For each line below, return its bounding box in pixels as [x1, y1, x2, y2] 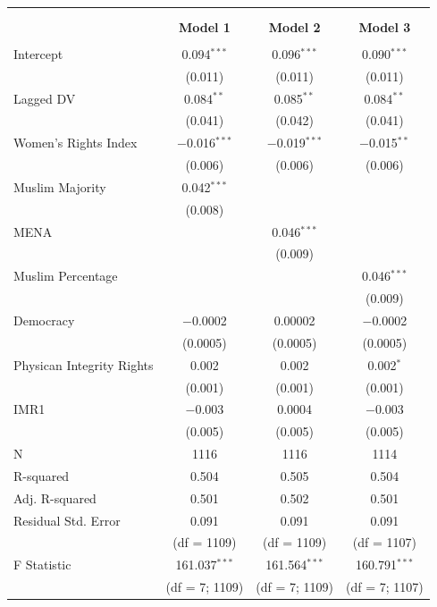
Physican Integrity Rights [13, 355, 154, 374]
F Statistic [13, 555, 71, 574]
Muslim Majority [13, 177, 106, 196]
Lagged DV [13, 89, 76, 107]
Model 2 [268, 17, 321, 36]
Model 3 [358, 17, 411, 36]
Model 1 [178, 17, 231, 36]
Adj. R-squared [13, 488, 97, 507]
